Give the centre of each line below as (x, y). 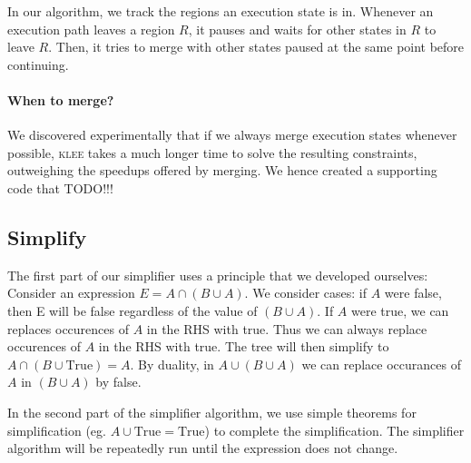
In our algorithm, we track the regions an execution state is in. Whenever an (221, 11)
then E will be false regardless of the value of (132, 310)
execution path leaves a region (91, 29)
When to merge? (61, 99)
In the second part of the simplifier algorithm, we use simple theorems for (212, 412)
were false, (413, 293)
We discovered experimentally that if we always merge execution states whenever (232, 135)
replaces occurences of (68, 328)
